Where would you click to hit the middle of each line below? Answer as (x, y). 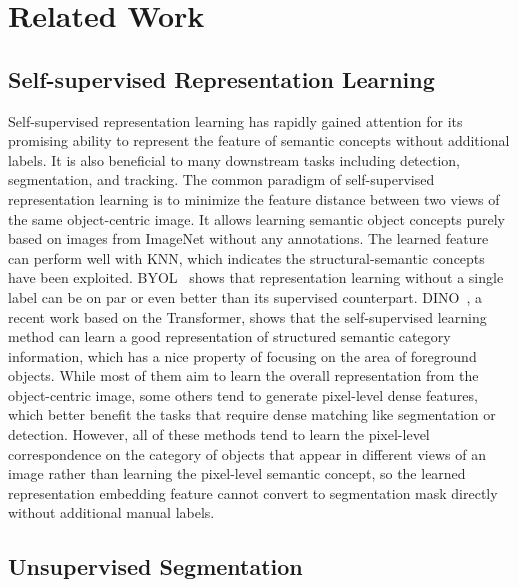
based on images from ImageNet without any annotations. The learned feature (248, 238)
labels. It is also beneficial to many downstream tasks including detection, (234, 159)
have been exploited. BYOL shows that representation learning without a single (256, 277)
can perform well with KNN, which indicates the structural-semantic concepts (246, 257)
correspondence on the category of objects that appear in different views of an (247, 453)
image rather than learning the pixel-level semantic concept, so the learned (237, 473)
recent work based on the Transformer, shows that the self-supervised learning (247, 316)
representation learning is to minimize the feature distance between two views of (254, 198)
